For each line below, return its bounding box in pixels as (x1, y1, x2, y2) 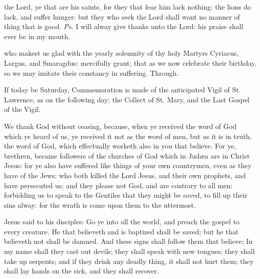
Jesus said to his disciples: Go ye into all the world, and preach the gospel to (4, 216, 239, 227)
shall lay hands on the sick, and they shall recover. (4, 265, 159, 276)
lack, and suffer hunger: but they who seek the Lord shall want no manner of (4, 11, 240, 22)
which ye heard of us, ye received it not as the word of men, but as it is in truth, (4, 130, 252, 141)
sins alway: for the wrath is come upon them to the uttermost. (4, 199, 196, 210)
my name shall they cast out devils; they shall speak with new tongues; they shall (4, 246, 255, 256)
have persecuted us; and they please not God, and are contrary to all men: (4, 180, 233, 190)
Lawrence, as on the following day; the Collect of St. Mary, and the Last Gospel (4, 94, 250, 104)
